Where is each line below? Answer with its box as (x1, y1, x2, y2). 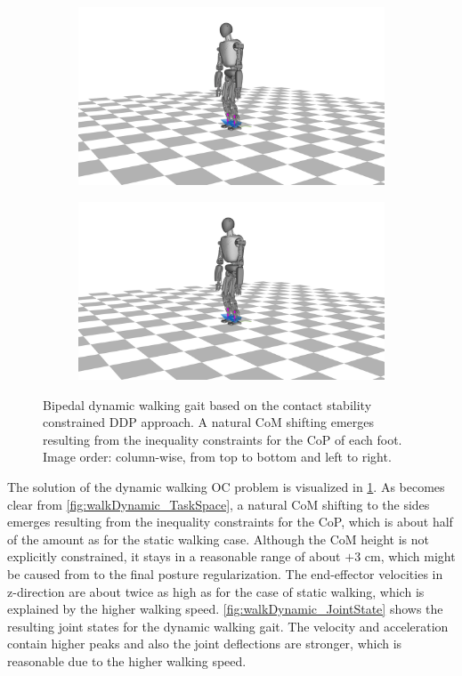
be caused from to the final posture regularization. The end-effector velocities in (7, 564, 443, 583)
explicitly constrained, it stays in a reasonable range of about (7, 547, 341, 566)
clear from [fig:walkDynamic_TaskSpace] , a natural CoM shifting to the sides (7, 495, 430, 513)
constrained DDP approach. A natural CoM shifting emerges (43, 413, 375, 431)
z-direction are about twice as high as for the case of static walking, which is (7, 582, 425, 600)
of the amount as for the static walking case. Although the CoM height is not (7, 529, 430, 548)
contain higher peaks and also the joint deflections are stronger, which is (7, 634, 402, 653)
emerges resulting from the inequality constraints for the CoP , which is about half (7, 512, 453, 531)
